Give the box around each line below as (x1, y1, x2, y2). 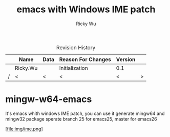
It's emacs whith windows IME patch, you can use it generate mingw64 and (5, 110, 165, 116)
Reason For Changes (59, 55, 111, 63)
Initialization (59, 64, 88, 71)
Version (116, 55, 136, 63)
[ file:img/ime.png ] (5, 126, 43, 132)
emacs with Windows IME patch (16, 4, 156, 15)
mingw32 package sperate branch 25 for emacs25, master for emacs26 (5, 115, 157, 122)
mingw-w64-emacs (5, 93, 92, 105)
